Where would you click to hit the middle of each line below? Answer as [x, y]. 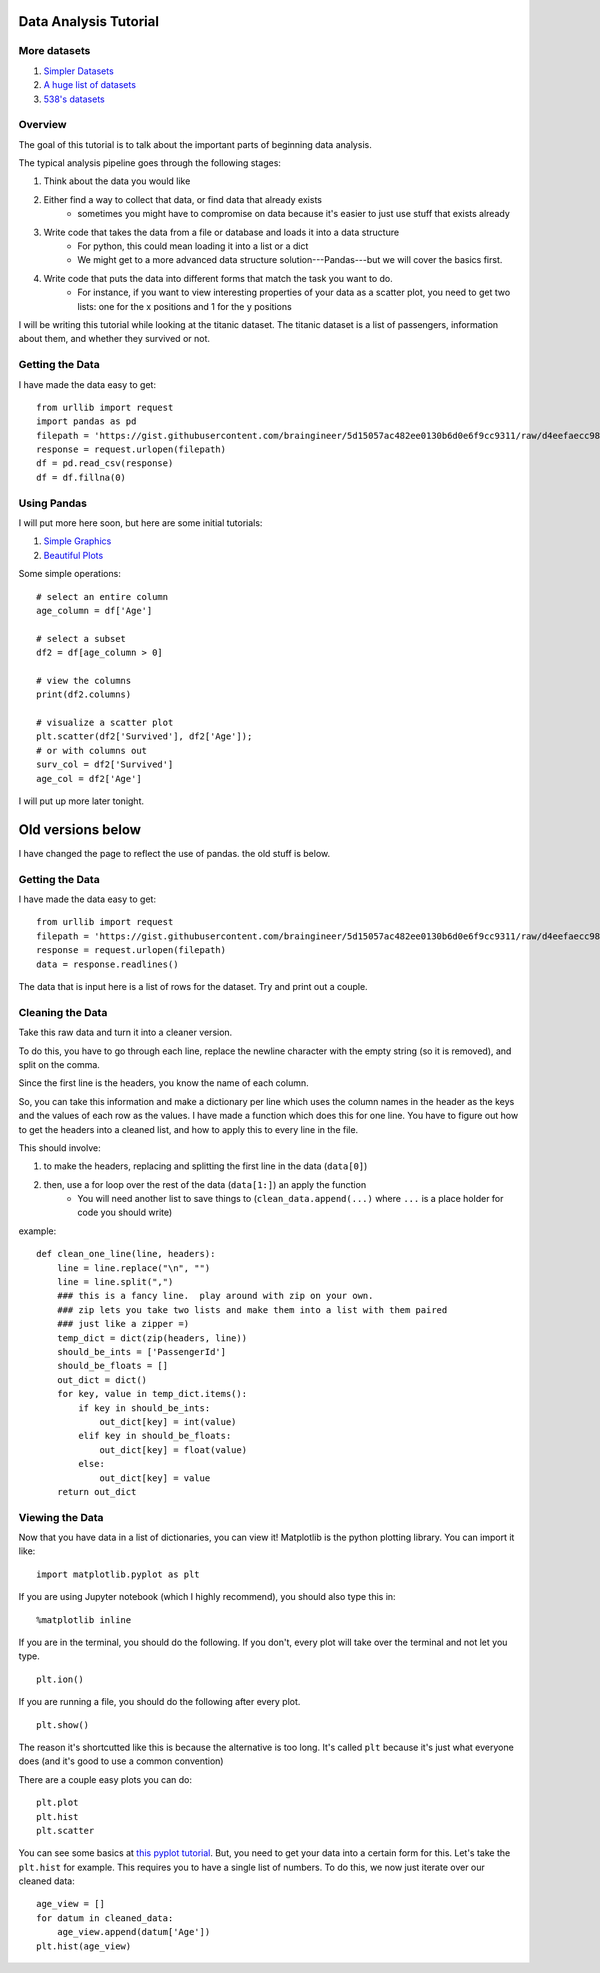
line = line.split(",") [115, 1282]
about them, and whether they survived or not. [114, 339]
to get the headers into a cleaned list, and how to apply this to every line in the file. [188, 1129]
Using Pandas [53, 503]
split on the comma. [59, 1064]
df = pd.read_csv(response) [105, 463]
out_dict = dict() [102, 1379]
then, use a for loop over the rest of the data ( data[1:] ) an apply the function [205, 1184]
